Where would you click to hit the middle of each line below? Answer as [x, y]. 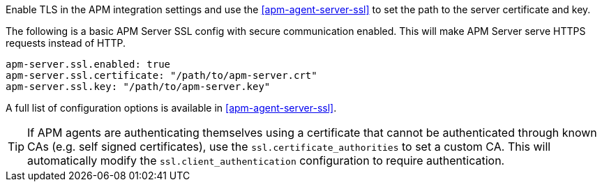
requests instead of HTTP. [66, 43]
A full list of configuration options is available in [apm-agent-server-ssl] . [171, 108]
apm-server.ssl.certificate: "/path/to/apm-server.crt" [161, 75]
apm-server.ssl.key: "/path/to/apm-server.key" [138, 87]
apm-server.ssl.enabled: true [88, 64]
